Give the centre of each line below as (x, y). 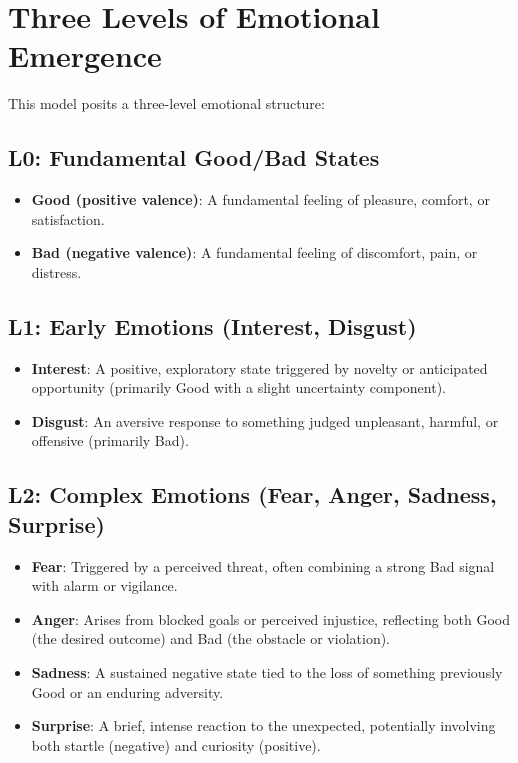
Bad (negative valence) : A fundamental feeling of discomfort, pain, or (254, 252)
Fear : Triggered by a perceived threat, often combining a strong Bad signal (263, 565)
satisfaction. (68, 218)
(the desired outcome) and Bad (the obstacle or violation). (210, 638)
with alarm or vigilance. (104, 585)
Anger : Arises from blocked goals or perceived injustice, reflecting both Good (270, 618)
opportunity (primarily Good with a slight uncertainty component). (238, 387)
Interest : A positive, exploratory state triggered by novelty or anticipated (259, 367)
